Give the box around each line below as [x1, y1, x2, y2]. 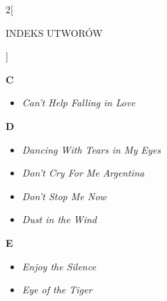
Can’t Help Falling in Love [22, 95, 136, 110]
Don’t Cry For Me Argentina [22, 165, 145, 180]
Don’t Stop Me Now [22, 188, 106, 203]
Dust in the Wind [22, 212, 97, 227]
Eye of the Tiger [22, 282, 93, 297]
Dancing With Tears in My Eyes [22, 142, 161, 156]
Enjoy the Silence [22, 259, 96, 273]
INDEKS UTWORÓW [6, 25, 103, 40]
